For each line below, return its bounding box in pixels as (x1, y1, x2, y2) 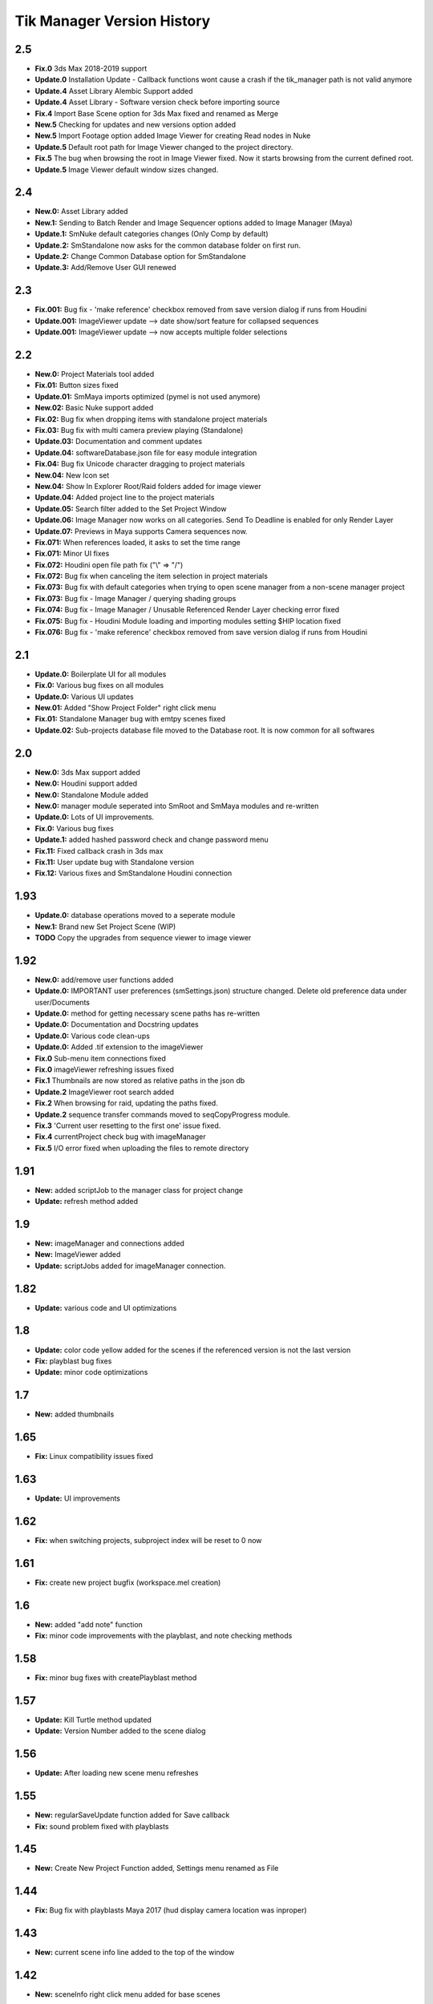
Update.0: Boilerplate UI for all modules (34, 669, 167, 679)
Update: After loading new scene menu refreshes (34, 1768, 199, 1778)
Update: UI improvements (34, 1493, 120, 1503)
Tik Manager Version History (14, 12, 211, 30)
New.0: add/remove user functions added (34, 975, 174, 984)
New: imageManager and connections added (34, 1238, 184, 1248)
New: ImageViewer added (34, 1250, 121, 1259)
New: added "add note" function (34, 1619, 144, 1629)
